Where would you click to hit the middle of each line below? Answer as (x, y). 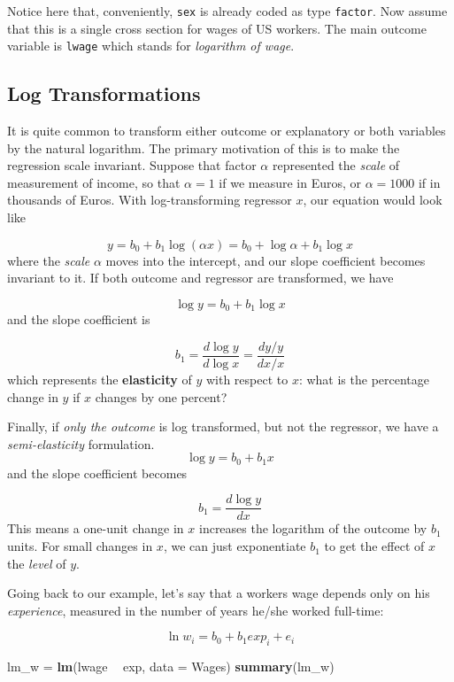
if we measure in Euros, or (290, 182)
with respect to (247, 379)
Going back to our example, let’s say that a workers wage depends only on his (219, 593)
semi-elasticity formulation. (81, 443)
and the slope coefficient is (79, 319)
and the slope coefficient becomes (97, 473)
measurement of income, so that (94, 182)
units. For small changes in (80, 546)
